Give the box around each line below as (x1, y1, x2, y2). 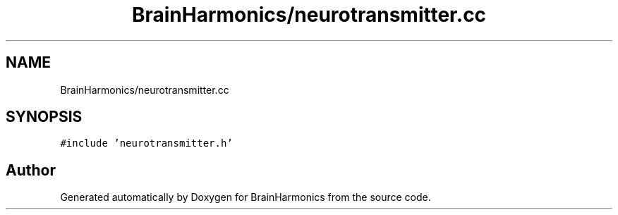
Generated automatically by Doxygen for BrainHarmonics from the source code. (60, 191, 431, 204)
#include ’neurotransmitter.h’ (60, 137, 233, 149)
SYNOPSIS (6, 108, 83, 126)
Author (6, 161, 56, 179)
